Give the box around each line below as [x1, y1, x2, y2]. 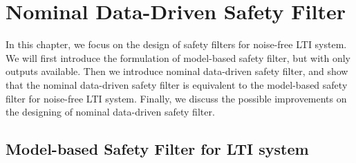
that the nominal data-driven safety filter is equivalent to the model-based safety [6, 77, 348, 91]
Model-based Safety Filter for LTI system [6, 138, 309, 160]
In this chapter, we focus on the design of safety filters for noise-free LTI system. [6, 37, 347, 52]
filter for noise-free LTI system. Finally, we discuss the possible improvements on [6, 91, 347, 105]
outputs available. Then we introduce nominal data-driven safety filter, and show [6, 64, 348, 78]
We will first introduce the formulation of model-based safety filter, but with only [6, 50, 350, 65]
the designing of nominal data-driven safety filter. [6, 105, 215, 119]
